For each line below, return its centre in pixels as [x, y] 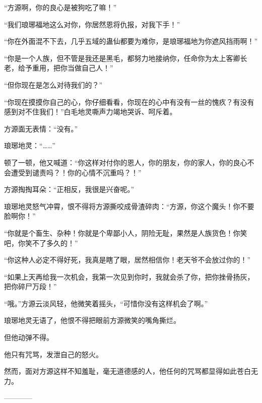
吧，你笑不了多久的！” [41, 243]
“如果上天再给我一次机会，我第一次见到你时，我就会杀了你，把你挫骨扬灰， [129, 276]
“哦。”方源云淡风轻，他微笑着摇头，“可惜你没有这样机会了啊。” [106, 303]
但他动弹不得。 [29, 337]
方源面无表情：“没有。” [41, 128]
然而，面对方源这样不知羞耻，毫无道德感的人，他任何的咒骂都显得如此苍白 [127, 371]
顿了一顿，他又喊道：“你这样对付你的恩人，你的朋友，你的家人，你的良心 [126, 162]
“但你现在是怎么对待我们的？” [53, 84]
